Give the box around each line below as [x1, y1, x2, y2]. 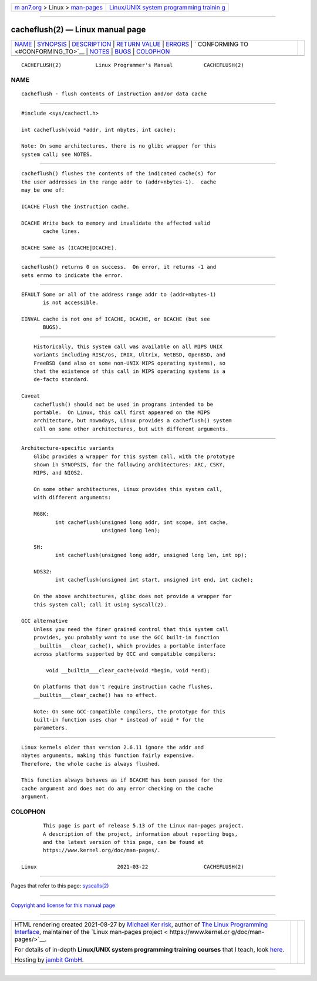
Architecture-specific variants [21, 445, 114, 452]
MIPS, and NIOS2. [33, 469, 83, 476]
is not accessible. [43, 299, 99, 306]
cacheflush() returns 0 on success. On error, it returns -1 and [21, 263, 217, 271]
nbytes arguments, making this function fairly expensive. [21, 752, 195, 759]
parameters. [33, 725, 68, 732]
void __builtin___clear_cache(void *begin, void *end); [46, 667, 211, 673]
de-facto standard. [33, 376, 90, 383]
